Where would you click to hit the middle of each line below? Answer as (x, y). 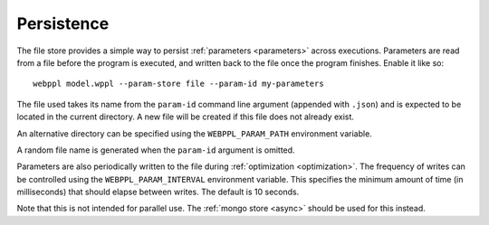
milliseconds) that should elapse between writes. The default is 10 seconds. (158, 192)
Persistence (63, 23)
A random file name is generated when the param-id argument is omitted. (156, 150)
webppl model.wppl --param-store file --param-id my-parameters (179, 84)
